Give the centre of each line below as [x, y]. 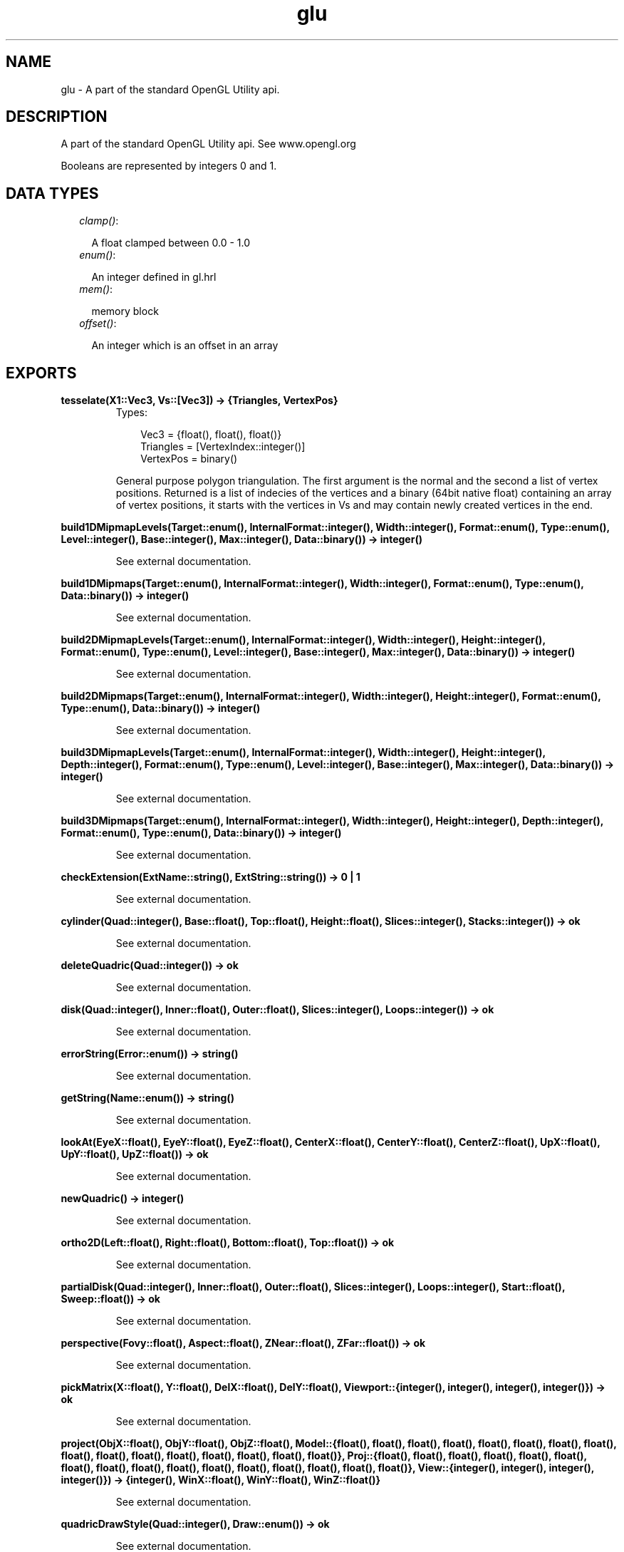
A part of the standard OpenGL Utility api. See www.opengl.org [208, 144]
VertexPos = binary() [189, 459]
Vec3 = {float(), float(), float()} [211, 435]
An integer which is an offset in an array [185, 346]
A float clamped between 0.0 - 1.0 [171, 243]
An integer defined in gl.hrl [154, 277]
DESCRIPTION [57, 117]
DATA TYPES [52, 193]
